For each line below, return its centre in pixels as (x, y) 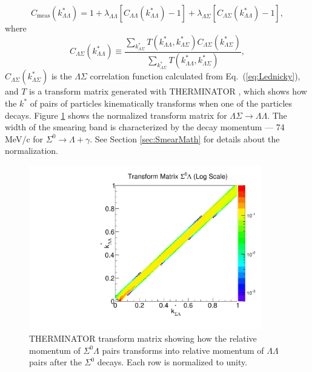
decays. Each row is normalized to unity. (172, 362)
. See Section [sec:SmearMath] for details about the (185, 138)
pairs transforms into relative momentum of (183, 350)
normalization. (32, 151)
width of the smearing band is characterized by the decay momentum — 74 (145, 127)
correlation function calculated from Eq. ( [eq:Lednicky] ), (195, 76)
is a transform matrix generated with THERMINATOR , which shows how (168, 91)
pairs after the (55, 362)
